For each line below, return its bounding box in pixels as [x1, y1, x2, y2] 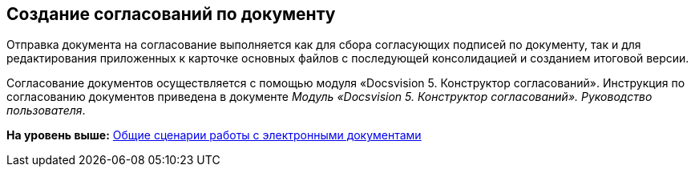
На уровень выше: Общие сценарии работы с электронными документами [6, 128, 422, 143]
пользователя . [6, 103, 86, 118]
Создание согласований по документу [6, 4, 336, 24]
